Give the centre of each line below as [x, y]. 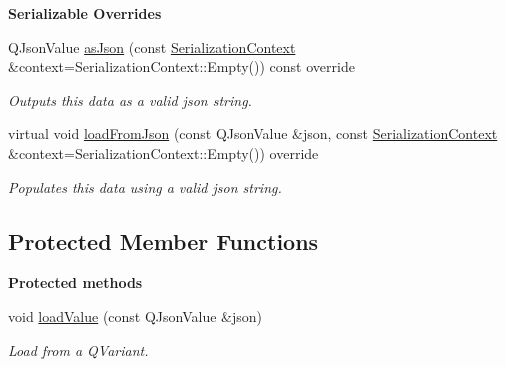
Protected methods [75, 282]
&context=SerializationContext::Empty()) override [163, 152]
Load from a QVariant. [78, 349]
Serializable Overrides [85, 13]
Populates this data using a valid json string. [145, 186]
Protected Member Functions [163, 240]
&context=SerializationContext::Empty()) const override [181, 66]
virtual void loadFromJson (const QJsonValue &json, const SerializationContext [253, 133]
